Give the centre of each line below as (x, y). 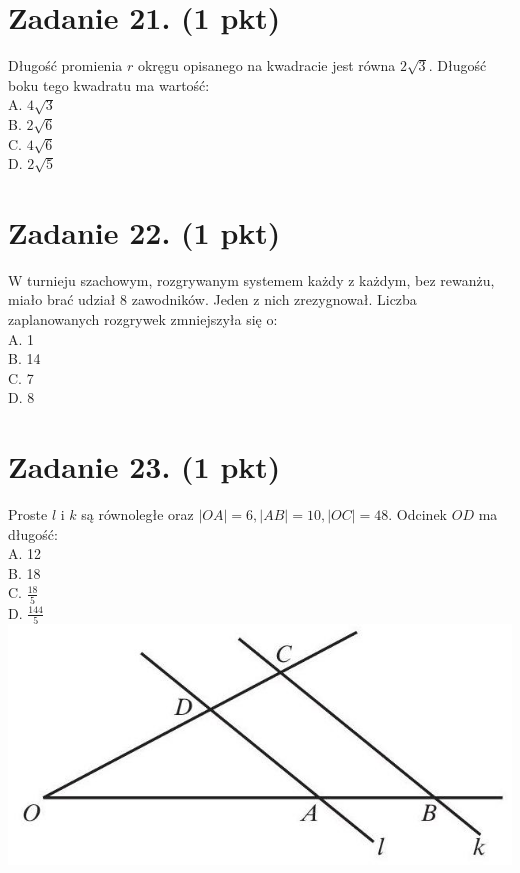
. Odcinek (418, 514)
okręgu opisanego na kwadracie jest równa (266, 65)
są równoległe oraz (137, 514)
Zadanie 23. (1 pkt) (144, 466)
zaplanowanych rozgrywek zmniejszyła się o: (143, 319)
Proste (28, 514)
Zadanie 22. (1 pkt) (144, 231)
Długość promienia (65, 65)
